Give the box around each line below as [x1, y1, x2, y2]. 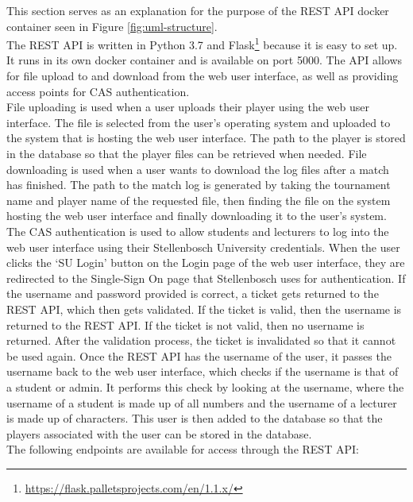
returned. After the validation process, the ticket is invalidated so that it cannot [6, 332, 396, 349]
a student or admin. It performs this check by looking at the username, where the [6, 378, 404, 395]
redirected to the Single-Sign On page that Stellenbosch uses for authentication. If [6, 269, 406, 286]
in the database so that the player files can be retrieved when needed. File [6, 145, 367, 161]
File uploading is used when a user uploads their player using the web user [6, 98, 369, 115]
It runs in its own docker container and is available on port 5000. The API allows [6, 52, 403, 68]
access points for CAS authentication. [6, 83, 190, 99]
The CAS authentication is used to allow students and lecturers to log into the [6, 222, 389, 239]
